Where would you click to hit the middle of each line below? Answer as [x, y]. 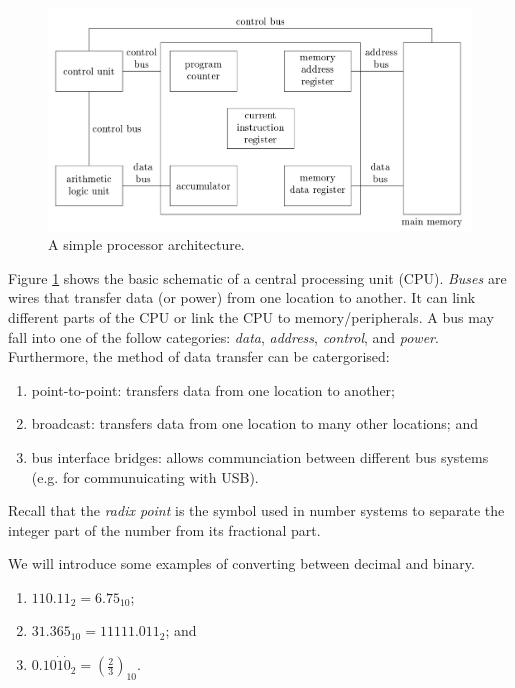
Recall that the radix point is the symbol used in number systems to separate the [256, 510]
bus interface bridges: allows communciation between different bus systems [260, 456]
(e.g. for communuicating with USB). [145, 476]
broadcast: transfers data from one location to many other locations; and [254, 423]
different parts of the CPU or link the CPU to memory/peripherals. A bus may [251, 316]
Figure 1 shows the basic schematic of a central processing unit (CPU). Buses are [257, 277]
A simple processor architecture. [146, 244]
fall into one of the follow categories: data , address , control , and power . [223, 336]
